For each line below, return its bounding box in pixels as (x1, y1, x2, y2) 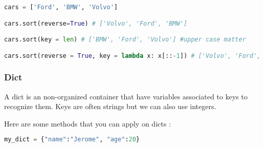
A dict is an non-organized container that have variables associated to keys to (4, 91, 248, 101)
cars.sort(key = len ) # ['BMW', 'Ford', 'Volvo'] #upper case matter (4, 36, 246, 44)
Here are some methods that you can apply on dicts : (4, 118, 171, 129)
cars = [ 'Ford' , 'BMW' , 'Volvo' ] (4, 4, 118, 11)
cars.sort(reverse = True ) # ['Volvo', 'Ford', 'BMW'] (4, 19, 187, 27)
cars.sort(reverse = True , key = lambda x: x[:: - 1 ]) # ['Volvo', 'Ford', (4, 52, 261, 59)
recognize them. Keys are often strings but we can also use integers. (4, 101, 216, 112)
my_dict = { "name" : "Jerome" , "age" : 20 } (4, 136, 140, 143)
